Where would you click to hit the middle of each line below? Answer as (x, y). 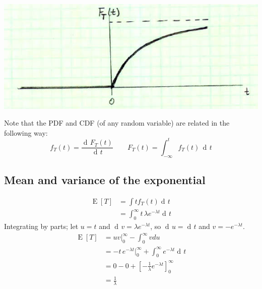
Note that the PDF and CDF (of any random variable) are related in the (117, 123)
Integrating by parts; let (41, 226)
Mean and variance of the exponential (105, 179)
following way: (26, 132)
